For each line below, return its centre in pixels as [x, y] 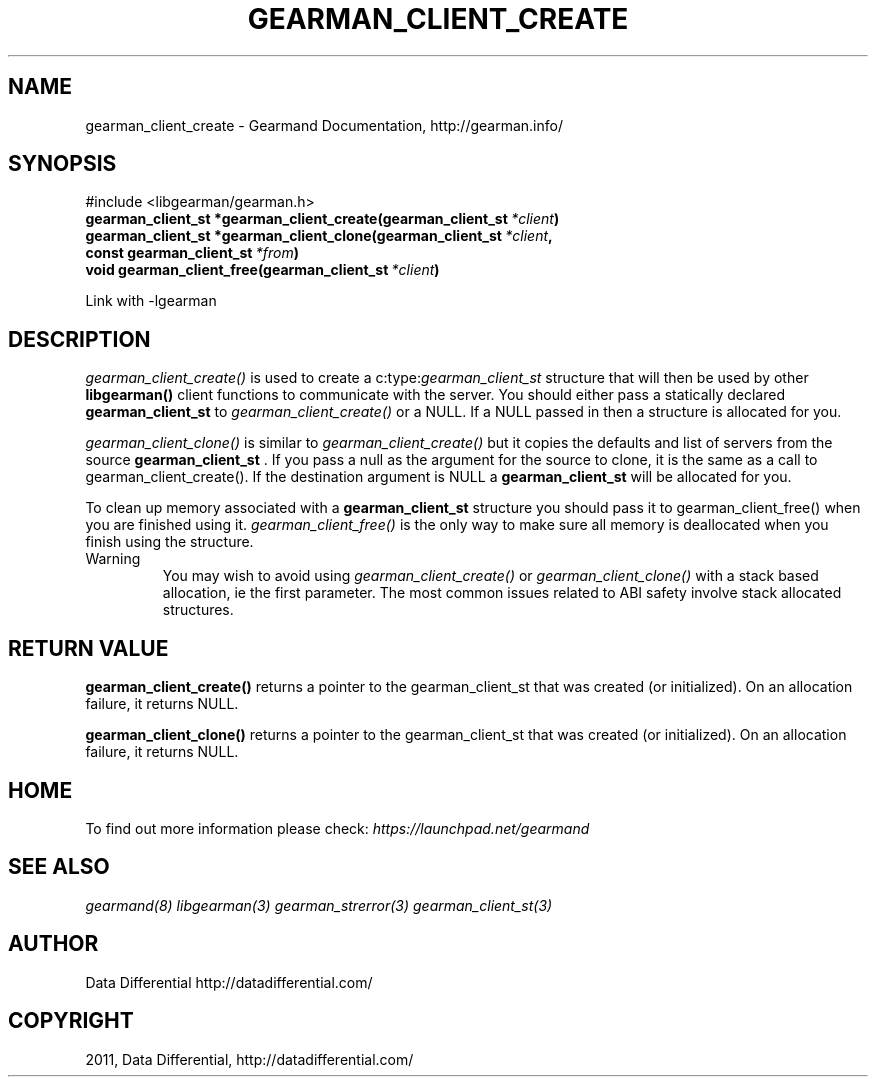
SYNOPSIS [62, 164]
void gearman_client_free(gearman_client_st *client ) [262, 270]
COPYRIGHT [71, 1021]
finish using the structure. [169, 542]
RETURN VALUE [88, 648]
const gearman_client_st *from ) [192, 253]
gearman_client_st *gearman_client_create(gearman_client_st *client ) [322, 219]
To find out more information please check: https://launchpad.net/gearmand [337, 828]
